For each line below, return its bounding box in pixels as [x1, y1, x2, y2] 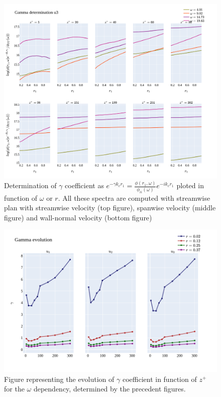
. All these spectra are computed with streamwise [58, 192, 210, 203]
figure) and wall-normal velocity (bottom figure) [4, 212, 152, 222]
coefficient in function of [122, 373, 197, 384]
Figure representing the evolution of [4, 373, 115, 384]
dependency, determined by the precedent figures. [33, 383, 186, 394]
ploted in [176, 180, 204, 191]
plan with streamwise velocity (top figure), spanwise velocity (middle [4, 202, 216, 213]
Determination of [4, 180, 57, 191]
